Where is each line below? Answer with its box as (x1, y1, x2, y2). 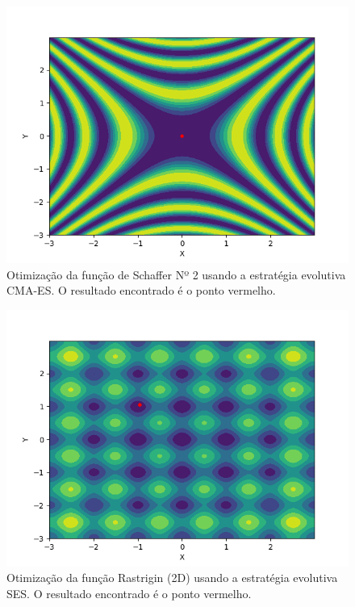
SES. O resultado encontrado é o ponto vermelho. (6, 584, 252, 601)
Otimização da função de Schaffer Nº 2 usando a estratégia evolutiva (6, 266, 346, 283)
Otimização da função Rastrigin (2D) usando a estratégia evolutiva (6, 569, 338, 586)
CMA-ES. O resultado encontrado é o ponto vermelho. (6, 282, 276, 299)
